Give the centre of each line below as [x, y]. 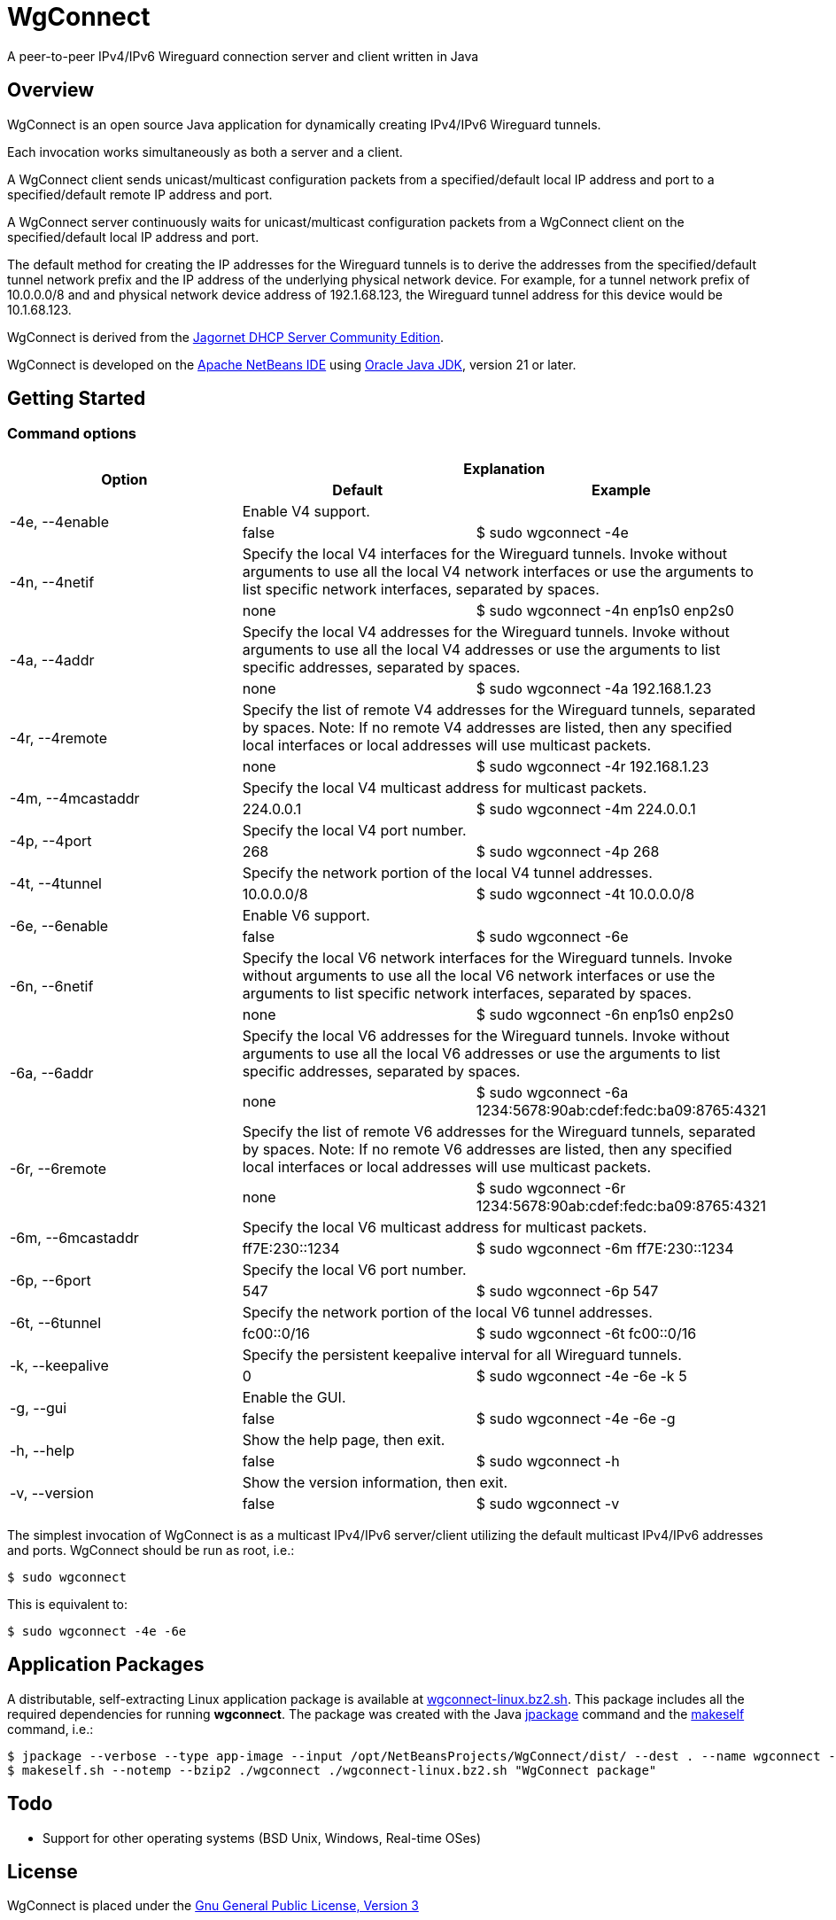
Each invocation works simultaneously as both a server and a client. [205, 152]
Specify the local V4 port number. [354, 830]
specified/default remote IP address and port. [140, 194]
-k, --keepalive [59, 1365]
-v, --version [52, 1492]
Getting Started [77, 399]
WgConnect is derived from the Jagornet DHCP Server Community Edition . [226, 337]
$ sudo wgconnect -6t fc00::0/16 [586, 1333]
